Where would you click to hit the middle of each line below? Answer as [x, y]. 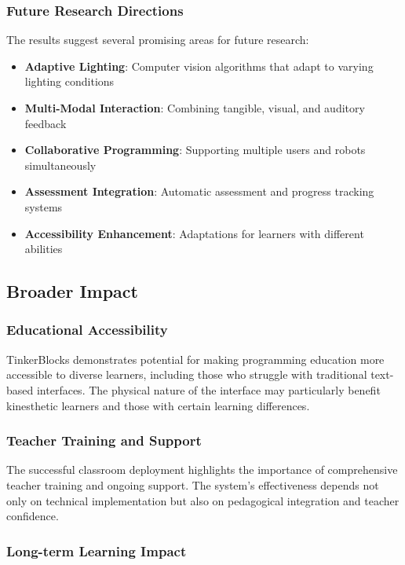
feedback [46, 123]
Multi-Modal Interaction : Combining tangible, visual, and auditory [195, 108]
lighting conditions [69, 81]
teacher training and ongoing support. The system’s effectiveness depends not [193, 484]
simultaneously [60, 165]
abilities [44, 249]
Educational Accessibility [87, 330]
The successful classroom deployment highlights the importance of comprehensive [202, 470]
